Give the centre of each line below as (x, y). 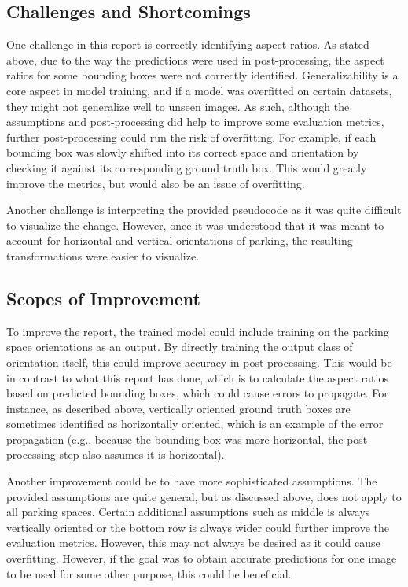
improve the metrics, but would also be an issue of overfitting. (156, 183)
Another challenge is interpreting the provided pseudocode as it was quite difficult (204, 210)
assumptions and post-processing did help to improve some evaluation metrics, (195, 122)
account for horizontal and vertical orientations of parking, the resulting (180, 240)
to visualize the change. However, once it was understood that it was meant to (195, 225)
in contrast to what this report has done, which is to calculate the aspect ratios (197, 377)
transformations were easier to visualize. (103, 255)
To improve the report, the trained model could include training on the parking (198, 331)
